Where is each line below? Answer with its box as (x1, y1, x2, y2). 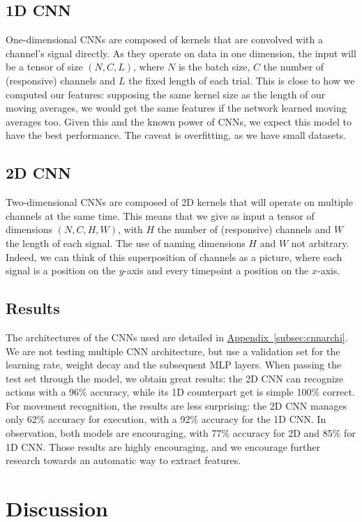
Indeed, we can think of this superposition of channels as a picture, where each (6, 249, 342, 264)
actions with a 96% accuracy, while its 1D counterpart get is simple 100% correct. (6, 385, 355, 399)
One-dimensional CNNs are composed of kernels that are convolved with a (6, 32, 323, 47)
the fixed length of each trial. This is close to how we (128, 73, 355, 87)
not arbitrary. (291, 235, 349, 250)
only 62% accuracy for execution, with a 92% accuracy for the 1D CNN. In (6, 412, 326, 426)
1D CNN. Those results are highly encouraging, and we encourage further (6, 439, 320, 454)
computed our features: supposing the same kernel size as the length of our (6, 87, 326, 101)
